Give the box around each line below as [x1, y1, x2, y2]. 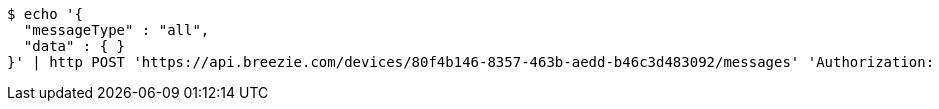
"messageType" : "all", [23, 22, 210, 38]
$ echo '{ [7, 6, 83, 22]
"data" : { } [23, 38, 126, 54]
